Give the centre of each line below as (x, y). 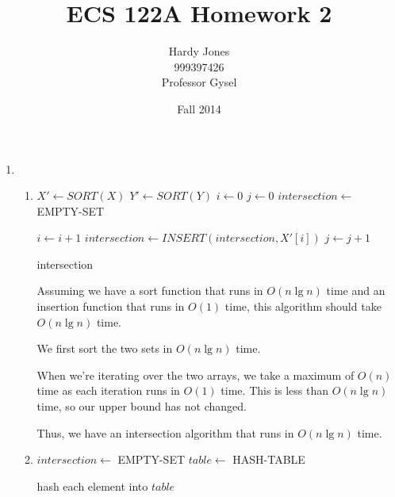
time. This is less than (274, 390)
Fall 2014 (199, 108)
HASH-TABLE (269, 459)
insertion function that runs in (111, 306)
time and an (356, 291)
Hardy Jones (199, 51)
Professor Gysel (199, 82)
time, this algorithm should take (303, 306)
